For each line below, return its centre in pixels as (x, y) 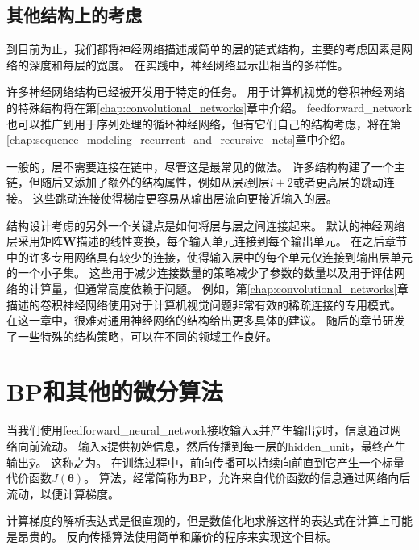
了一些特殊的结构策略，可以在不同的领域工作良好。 (142, 336)
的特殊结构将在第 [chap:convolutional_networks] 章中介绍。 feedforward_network (209, 107)
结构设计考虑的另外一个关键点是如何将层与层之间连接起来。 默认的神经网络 (206, 225)
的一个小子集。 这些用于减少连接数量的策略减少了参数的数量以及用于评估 (200, 273)
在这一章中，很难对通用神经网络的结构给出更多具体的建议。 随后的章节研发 (206, 320)
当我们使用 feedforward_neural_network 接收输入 (130, 430)
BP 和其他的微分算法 (115, 391)
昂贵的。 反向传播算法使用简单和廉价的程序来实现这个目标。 (177, 536)
